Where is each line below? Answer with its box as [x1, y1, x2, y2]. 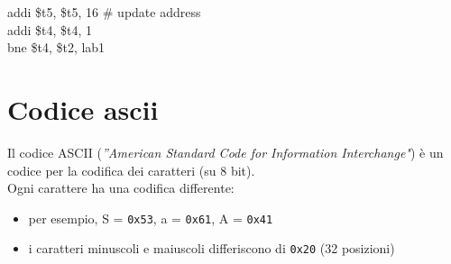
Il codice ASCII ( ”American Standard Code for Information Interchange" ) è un [7, 142, 444, 161]
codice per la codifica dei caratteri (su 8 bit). [7, 160, 255, 179]
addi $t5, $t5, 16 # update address [7, 3, 201, 21]
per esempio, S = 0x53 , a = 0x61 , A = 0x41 [28, 208, 273, 227]
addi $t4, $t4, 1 [7, 20, 93, 39]
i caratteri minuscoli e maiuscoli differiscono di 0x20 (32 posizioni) [28, 239, 395, 258]
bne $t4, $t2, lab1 [7, 38, 106, 57]
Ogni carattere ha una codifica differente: [7, 178, 235, 197]
